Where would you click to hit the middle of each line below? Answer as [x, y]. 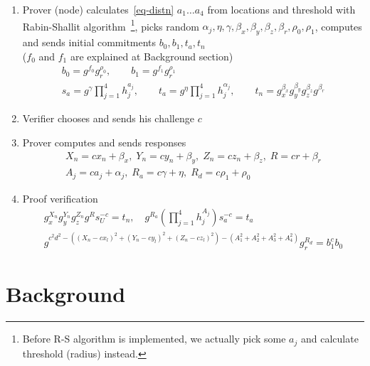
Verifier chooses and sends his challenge [108, 118]
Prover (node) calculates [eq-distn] [98, 9]
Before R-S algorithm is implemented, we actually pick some [154, 339]
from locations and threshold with [281, 9]
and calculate [329, 339]
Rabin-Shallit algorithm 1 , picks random [111, 25]
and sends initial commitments [89, 42]
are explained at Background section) [152, 56]
